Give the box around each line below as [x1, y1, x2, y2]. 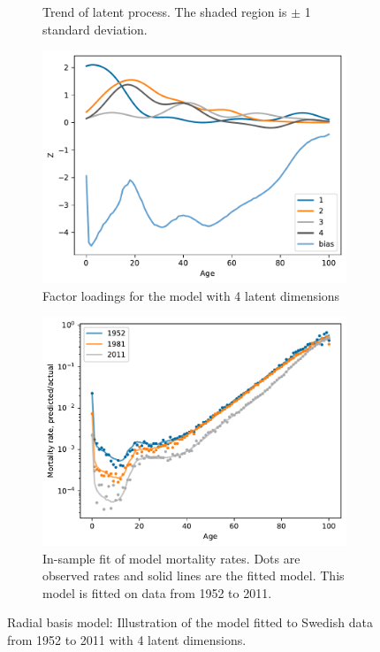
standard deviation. [42, 19, 148, 38]
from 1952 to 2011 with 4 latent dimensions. [7, 630, 247, 648]
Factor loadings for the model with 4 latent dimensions [42, 286, 340, 304]
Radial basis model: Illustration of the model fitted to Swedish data [7, 613, 373, 632]
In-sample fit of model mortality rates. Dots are [42, 548, 300, 567]
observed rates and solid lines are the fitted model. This [42, 566, 345, 585]
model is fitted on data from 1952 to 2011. [42, 583, 272, 602]
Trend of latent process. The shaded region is [42, 3, 287, 20]
